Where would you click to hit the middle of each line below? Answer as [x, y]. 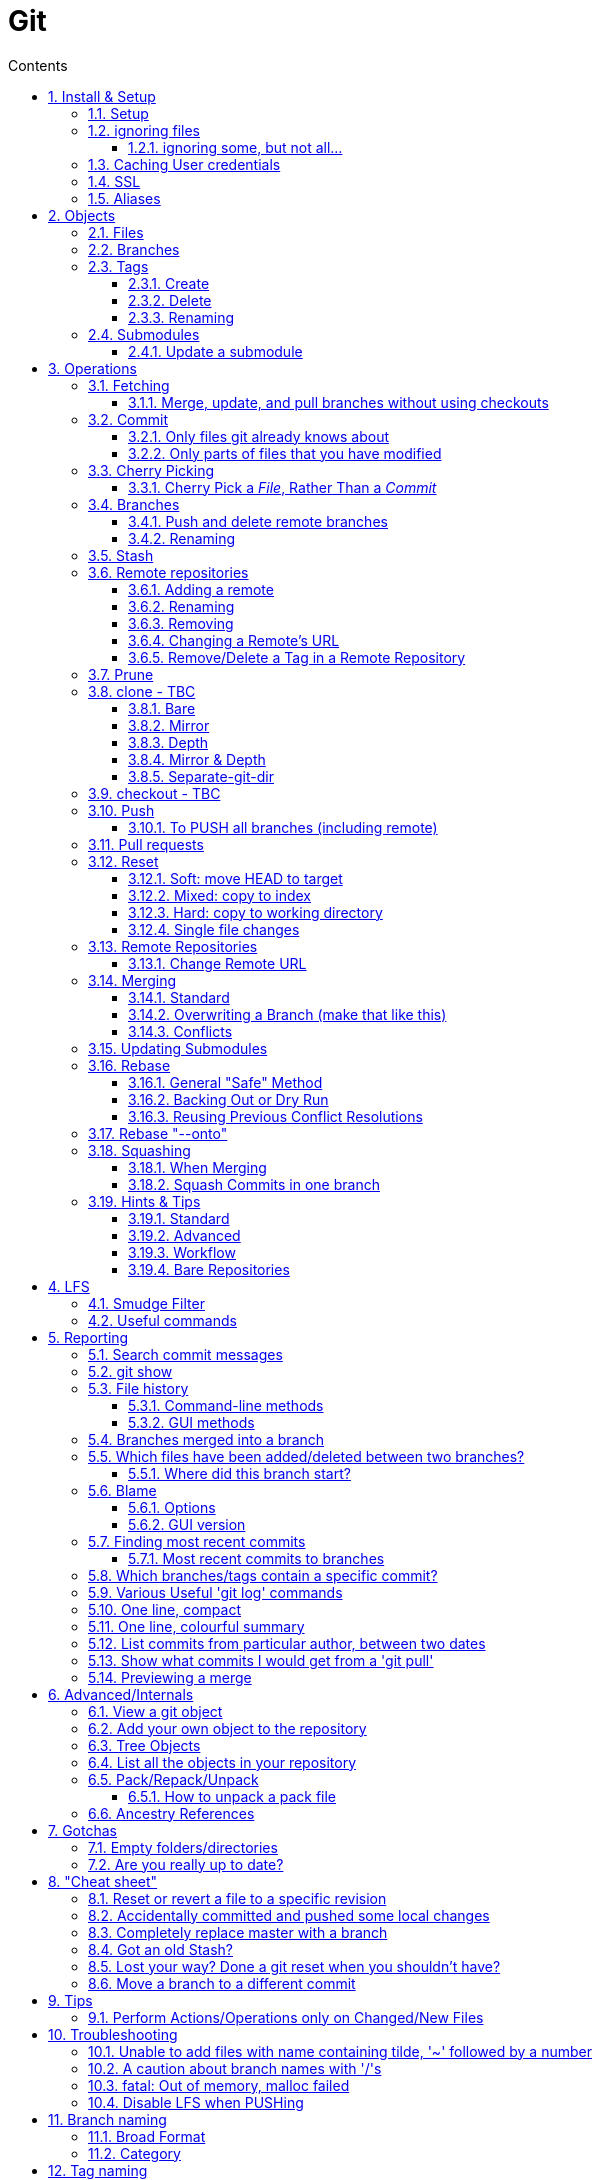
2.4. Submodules [144, 334]
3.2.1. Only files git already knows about [259, 436]
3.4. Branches [134, 504]
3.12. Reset [123, 861]
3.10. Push [121, 810]
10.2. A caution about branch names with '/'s [235, 2068]
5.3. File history [138, 1388]
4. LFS [69, 1286]
